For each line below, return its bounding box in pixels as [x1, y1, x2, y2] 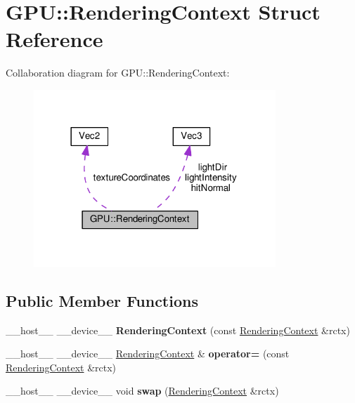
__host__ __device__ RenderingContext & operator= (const [6, 346, 290, 361]
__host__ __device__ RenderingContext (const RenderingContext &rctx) [6, 322, 350, 337]
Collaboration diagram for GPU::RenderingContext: [6, 65, 230, 80]
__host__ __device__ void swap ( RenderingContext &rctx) [6, 383, 279, 398]
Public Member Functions [6, 289, 198, 311]
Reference [6, 25, 103, 53]
